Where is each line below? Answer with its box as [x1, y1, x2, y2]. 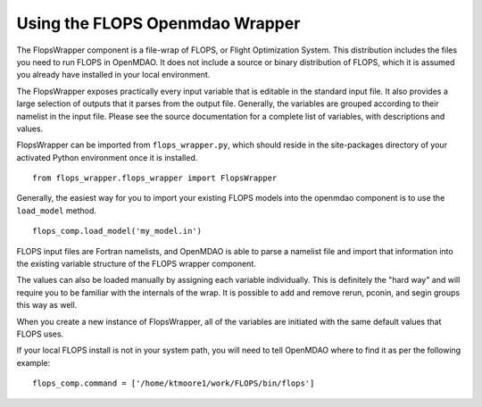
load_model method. [16, 205, 97, 216]
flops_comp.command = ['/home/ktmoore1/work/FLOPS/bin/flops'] [32, 378, 315, 388]
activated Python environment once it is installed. [16, 152, 198, 162]
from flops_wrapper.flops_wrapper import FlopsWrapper [32, 173, 278, 183]
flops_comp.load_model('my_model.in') [32, 226, 203, 237]
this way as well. [16, 300, 78, 311]
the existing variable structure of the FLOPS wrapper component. [16, 259, 256, 270]
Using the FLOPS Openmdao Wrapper [16, 13, 301, 33]
